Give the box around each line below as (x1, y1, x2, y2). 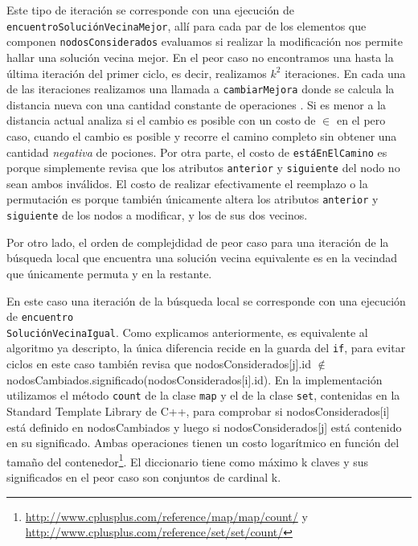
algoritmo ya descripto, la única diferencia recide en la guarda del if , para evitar (6, 339, 406, 356)
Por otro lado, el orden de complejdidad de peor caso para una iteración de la (6, 233, 389, 250)
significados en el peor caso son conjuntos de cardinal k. (6, 468, 281, 485)
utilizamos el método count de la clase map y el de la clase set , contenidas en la (6, 387, 400, 404)
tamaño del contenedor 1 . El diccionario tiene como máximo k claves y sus (6, 450, 369, 470)
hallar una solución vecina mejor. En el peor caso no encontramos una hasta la (6, 48, 394, 65)
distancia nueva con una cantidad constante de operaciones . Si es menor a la (6, 96, 387, 113)
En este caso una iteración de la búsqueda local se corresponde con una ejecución (6, 292, 406, 309)
